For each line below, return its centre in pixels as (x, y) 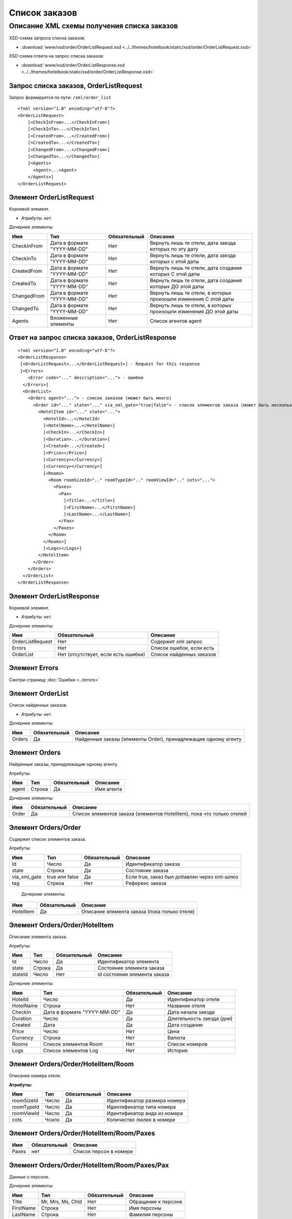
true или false (63, 877)
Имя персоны (145, 1208)
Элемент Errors (34, 668)
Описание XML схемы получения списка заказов (93, 26)
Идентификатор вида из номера (145, 1113)
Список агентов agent (176, 321)
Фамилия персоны (151, 1214)
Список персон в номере (103, 1152)
